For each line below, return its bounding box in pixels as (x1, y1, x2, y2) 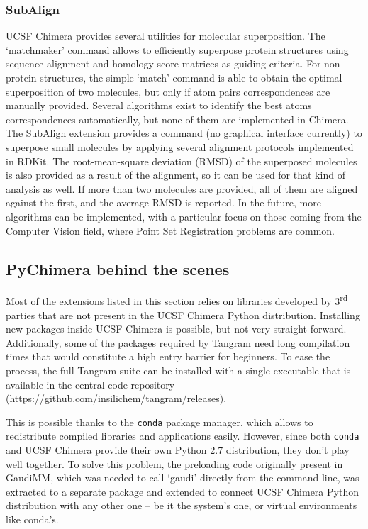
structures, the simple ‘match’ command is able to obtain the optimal (40, 70, 342, 84)
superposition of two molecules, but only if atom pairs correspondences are (6, 84, 330, 99)
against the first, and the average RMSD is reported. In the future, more (6, 195, 321, 210)
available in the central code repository (6, 377, 175, 391)
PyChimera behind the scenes (6, 257, 230, 279)
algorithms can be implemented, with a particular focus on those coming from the (6, 208, 362, 223)
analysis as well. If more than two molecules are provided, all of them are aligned (6, 181, 358, 196)
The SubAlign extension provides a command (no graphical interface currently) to (6, 126, 362, 140)
